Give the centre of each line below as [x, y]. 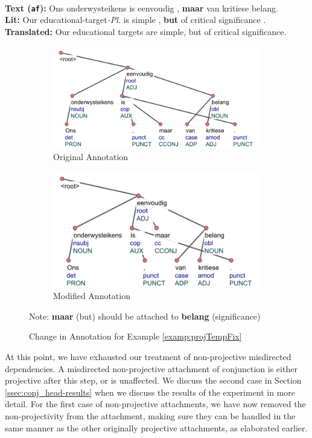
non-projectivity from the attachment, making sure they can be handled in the [150, 416]
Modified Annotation [92, 296]
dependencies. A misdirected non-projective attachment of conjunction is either [151, 368]
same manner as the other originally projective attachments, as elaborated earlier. [156, 427]
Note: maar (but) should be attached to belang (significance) [145, 316]
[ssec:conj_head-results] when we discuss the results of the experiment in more [150, 392]
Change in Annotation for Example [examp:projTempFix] [135, 336]
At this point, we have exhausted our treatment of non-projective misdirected [148, 357]
